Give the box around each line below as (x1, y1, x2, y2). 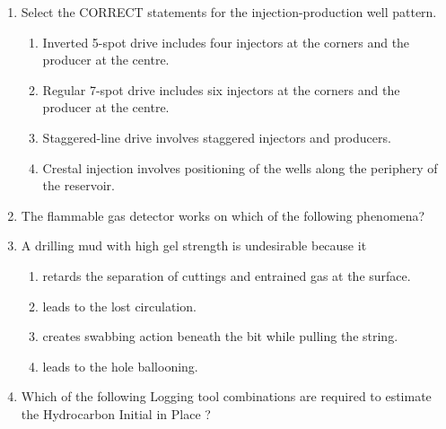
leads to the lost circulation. (42, 296, 197, 315)
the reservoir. (42, 176, 115, 195)
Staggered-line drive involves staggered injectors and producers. (42, 127, 391, 146)
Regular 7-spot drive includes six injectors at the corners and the (42, 80, 400, 99)
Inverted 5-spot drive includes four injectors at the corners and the (42, 32, 410, 51)
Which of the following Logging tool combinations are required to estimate (21, 387, 432, 406)
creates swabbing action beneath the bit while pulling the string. (42, 327, 398, 346)
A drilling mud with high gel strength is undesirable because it (21, 236, 367, 255)
